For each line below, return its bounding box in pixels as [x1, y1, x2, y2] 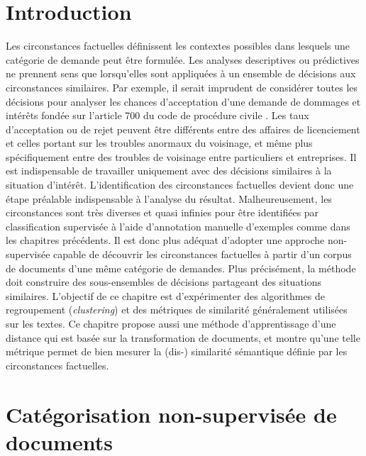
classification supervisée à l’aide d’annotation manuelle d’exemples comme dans [6, 218, 350, 233]
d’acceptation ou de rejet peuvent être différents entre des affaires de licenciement [6, 121, 360, 136]
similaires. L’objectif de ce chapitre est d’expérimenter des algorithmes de [6, 288, 325, 303]
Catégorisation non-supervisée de [6, 399, 337, 428]
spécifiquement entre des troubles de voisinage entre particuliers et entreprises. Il [6, 149, 357, 164]
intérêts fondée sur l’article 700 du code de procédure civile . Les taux [6, 108, 309, 123]
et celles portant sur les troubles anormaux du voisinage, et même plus [6, 135, 313, 150]
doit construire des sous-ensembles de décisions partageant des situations [6, 274, 322, 289]
